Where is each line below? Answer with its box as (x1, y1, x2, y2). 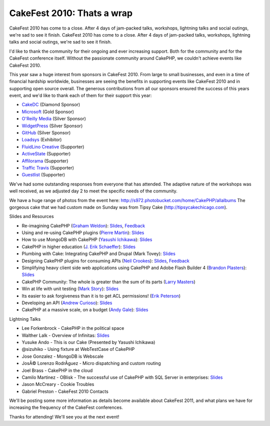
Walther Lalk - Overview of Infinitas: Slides (21, 332, 109, 338)
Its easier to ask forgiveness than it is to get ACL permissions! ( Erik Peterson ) (21, 293, 181, 299)
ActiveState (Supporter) (21, 151, 71, 157)
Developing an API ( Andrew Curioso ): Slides (21, 300, 112, 306)
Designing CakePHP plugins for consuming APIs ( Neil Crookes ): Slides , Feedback (21, 258, 189, 264)
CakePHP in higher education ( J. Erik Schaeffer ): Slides (21, 244, 136, 250)
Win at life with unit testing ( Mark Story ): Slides (21, 286, 119, 292)
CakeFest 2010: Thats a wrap (9, 8, 132, 19)
